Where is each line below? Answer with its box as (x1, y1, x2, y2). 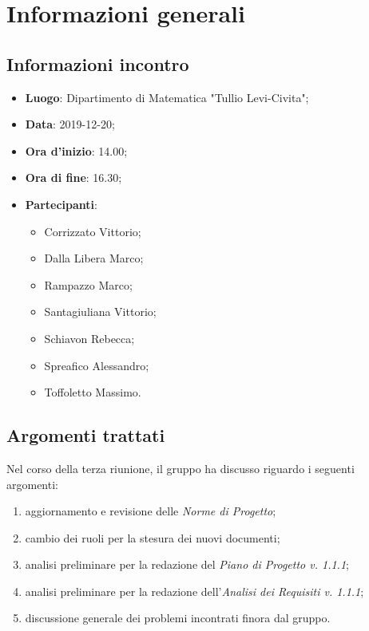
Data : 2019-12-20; (25, 116, 115, 132)
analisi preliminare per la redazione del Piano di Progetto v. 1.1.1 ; (25, 556, 349, 573)
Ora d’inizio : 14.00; (25, 142, 128, 159)
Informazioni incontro (6, 51, 189, 76)
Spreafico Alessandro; (44, 357, 149, 373)
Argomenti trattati (6, 423, 165, 448)
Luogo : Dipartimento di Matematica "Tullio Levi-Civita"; (25, 89, 309, 105)
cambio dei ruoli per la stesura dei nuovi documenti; (25, 529, 280, 546)
